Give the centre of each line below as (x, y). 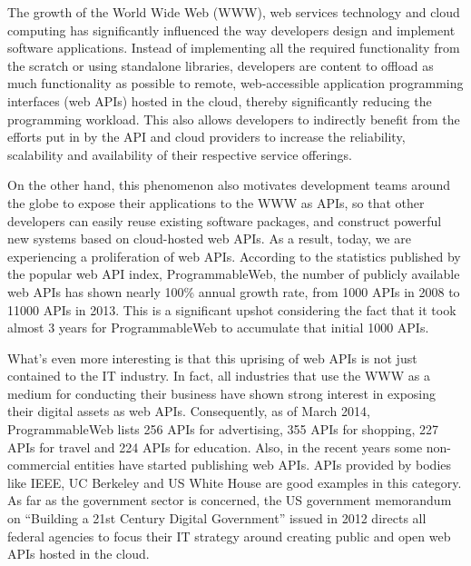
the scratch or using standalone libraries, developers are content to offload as (221, 65)
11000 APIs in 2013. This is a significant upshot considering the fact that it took (232, 309)
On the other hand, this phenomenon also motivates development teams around (229, 185)
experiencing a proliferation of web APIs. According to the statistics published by (234, 256)
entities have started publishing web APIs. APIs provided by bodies (263, 465)
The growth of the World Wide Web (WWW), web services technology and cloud (234, 12)
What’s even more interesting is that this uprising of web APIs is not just (212, 357)
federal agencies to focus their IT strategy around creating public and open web (229, 536)
